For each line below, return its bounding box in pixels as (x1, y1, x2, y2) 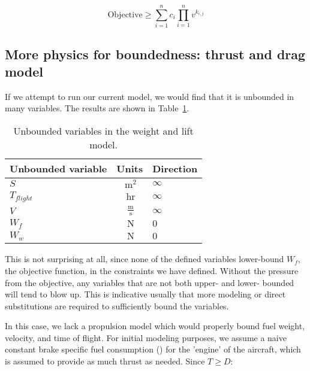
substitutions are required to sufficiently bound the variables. (5, 299, 229, 312)
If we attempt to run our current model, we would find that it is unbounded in (5, 90, 294, 102)
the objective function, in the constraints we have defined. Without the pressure (5, 264, 299, 276)
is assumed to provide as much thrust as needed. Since (5, 355, 205, 367)
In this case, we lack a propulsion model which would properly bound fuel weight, (5, 320, 305, 332)
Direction (152, 161, 198, 175)
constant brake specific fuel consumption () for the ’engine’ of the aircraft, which (5, 343, 301, 355)
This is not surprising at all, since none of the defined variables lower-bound (5, 253, 284, 265)
